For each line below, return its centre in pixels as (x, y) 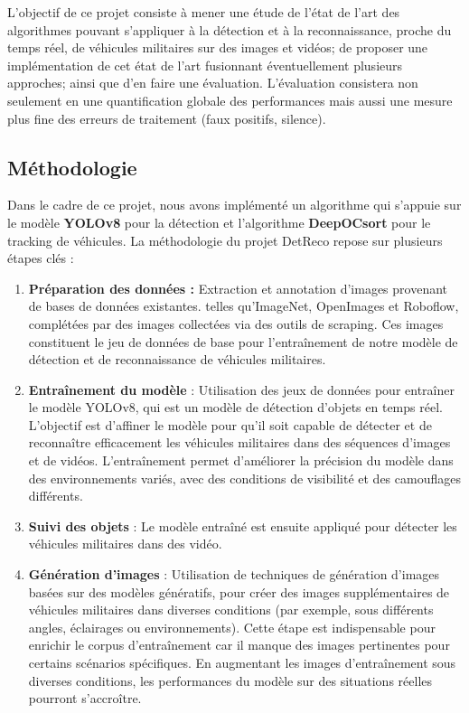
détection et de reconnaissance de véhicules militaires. (177, 359)
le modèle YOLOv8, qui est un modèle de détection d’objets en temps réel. (235, 407)
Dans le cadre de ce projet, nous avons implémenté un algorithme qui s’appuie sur (234, 205)
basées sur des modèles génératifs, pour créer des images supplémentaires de (239, 591)
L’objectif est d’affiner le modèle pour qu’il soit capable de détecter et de (230, 424)
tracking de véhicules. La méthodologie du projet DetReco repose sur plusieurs (225, 240)
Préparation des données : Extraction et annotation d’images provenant (238, 288)
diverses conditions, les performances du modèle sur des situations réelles (230, 680)
